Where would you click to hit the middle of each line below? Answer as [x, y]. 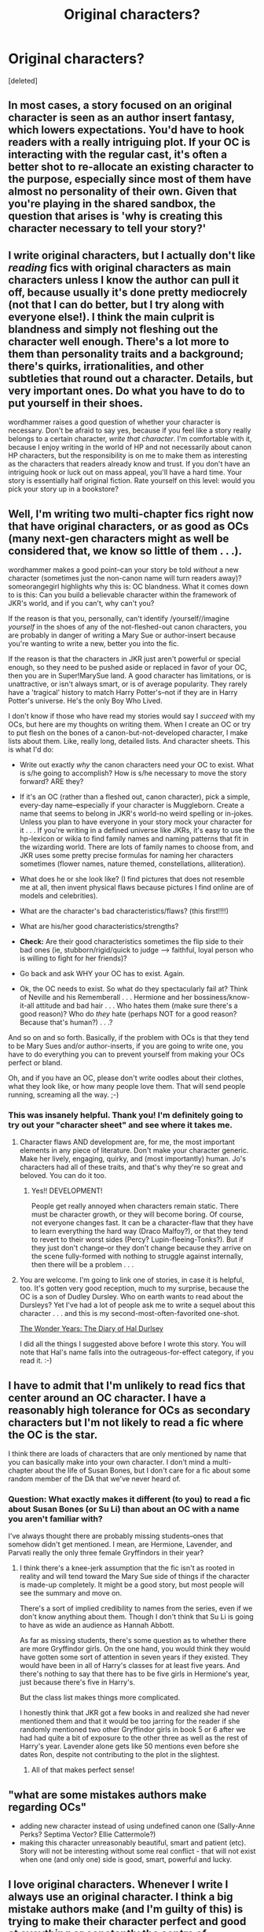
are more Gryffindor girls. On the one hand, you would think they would [135, 1649]
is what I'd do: [31, 749]
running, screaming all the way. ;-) [64, 1094]
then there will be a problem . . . [82, 1265]
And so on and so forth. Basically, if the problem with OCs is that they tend [129, 1037]
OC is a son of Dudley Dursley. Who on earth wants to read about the [131, 1297]
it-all [27, 1005]
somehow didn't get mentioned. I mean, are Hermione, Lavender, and [121, 1544]
